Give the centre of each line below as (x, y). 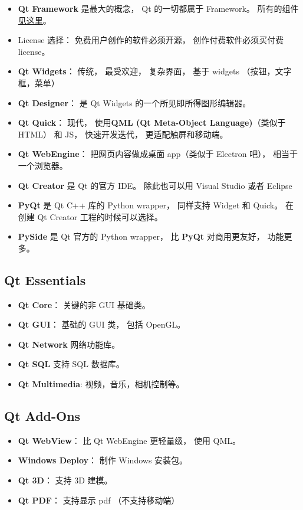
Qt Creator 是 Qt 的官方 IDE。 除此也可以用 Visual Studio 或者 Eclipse (155, 185)
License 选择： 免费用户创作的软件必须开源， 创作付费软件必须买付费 (151, 40)
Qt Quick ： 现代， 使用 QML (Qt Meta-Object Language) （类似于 (152, 122)
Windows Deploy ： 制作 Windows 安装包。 (103, 460)
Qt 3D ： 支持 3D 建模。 (65, 480)
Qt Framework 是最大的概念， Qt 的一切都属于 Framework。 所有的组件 (158, 8)
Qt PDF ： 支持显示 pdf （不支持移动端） (99, 500)
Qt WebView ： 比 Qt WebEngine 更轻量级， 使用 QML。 (129, 440)
